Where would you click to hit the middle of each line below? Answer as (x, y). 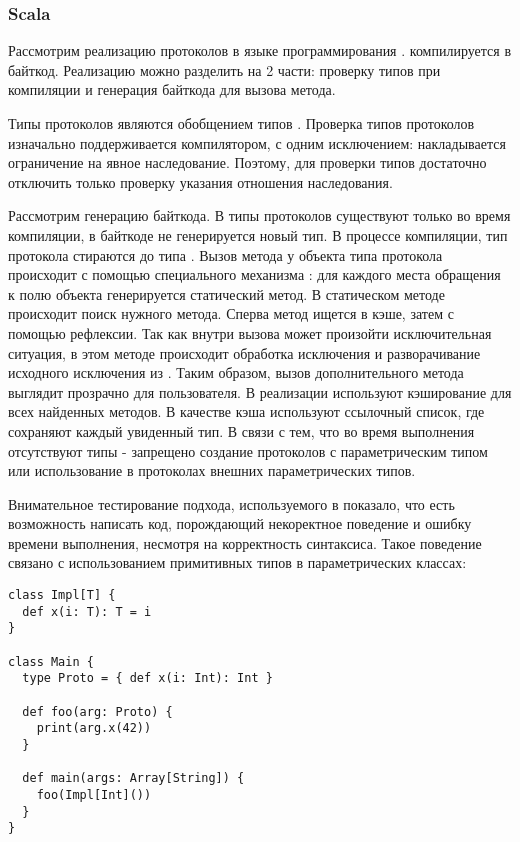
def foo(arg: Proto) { (97, 711)
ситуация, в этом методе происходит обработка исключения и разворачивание (244, 352)
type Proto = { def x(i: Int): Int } (147, 678)
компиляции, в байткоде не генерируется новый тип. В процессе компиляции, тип (258, 234)
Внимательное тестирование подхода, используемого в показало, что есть (231, 503)
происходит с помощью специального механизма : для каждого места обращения (254, 274)
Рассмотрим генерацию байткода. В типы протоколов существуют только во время (259, 215)
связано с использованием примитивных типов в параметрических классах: (237, 562)
